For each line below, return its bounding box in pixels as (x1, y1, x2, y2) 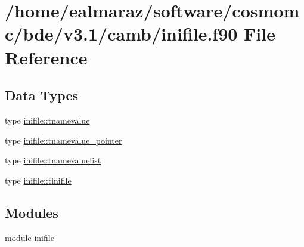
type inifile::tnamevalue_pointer (5, 134, 122, 146)
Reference (5, 45, 88, 69)
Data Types (5, 86, 78, 104)
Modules (5, 203, 58, 221)
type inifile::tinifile (5, 174, 72, 186)
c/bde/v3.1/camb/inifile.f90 (5, 21, 238, 46)
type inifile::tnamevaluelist (5, 154, 101, 166)
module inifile (5, 231, 54, 243)
